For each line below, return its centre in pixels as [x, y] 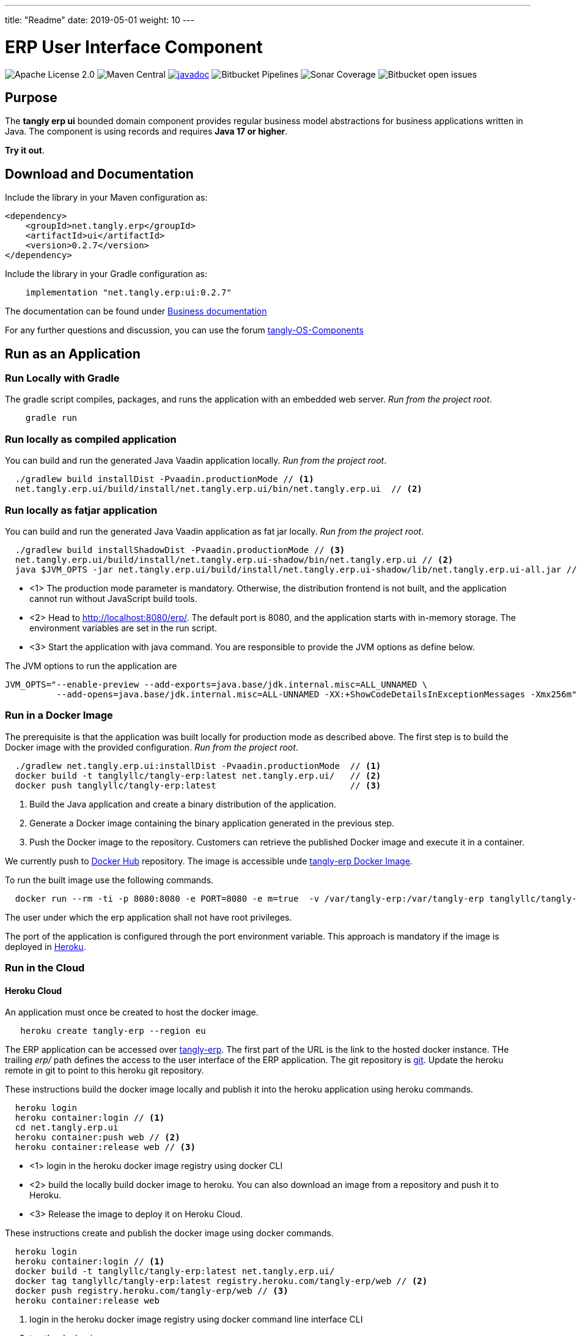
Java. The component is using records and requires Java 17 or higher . [146, 132]
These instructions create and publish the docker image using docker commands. [169, 1233]
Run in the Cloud [45, 968]
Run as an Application [73, 354]
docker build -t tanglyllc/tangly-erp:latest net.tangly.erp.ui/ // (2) [198, 775]
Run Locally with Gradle [62, 378]
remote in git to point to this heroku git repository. [105, 1071]
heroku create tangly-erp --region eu [113, 1031]
